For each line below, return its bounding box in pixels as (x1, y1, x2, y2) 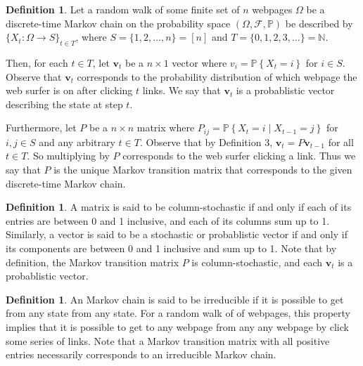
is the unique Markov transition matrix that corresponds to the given (53, 162, 352, 176)
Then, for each (6, 55, 68, 70)
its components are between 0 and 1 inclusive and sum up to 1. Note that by (6, 240, 337, 255)
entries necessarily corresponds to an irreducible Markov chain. (6, 347, 276, 362)
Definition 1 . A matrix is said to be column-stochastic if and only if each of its (6, 200, 352, 214)
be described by (285, 15, 353, 30)
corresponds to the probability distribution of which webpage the (77, 69, 357, 84)
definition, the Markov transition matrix (6, 254, 179, 269)
